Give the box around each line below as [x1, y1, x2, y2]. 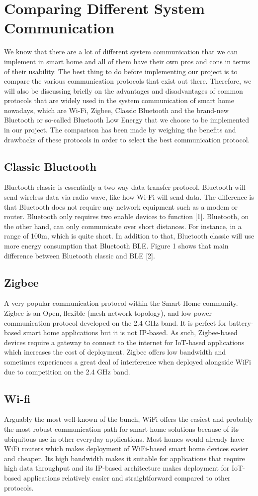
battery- [229, 317, 254, 328]
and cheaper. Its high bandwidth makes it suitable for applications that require [4, 453, 245, 463]
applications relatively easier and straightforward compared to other [23, 472, 231, 483]
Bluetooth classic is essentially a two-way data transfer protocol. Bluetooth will [4, 182, 246, 192]
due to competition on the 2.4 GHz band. [4, 366, 130, 376]
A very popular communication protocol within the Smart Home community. [4, 298, 238, 308]
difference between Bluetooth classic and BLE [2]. [4, 250, 155, 260]
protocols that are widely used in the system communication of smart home [4, 95, 234, 106]
